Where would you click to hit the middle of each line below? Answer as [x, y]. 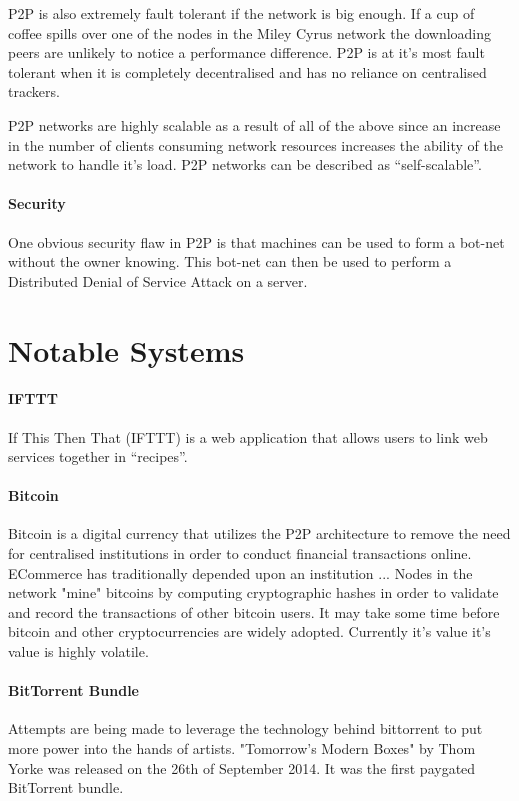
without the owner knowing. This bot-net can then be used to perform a [230, 261]
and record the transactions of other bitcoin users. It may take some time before [254, 611]
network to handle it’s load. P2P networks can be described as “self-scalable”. [245, 164]
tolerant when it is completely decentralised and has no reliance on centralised [247, 71]
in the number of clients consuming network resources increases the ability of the [255, 144]
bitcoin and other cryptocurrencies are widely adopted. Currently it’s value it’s [249, 631]
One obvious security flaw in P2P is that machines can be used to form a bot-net [256, 241]
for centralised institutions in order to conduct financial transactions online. [240, 553]
